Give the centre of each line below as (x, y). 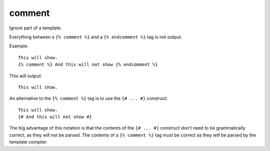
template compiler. (28, 142)
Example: (19, 46)
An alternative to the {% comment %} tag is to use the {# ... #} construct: (88, 98)
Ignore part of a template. (35, 28)
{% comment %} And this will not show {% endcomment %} (88, 65)
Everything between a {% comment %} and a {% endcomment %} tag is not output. (96, 37)
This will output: (26, 76)
